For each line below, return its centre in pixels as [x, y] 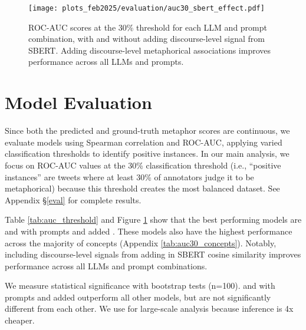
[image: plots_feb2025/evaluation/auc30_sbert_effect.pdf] [147, 8]
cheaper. [20, 320]
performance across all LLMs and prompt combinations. [106, 265]
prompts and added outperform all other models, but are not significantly [138, 297]
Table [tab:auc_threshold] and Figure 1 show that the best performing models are [153, 220]
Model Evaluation [78, 102]
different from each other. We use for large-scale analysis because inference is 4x [149, 308]
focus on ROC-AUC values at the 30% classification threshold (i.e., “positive [143, 165]
